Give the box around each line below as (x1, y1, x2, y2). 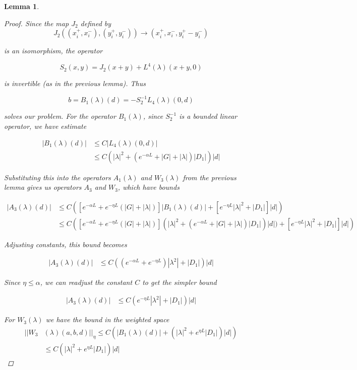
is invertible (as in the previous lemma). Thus (4, 78, 146, 89)
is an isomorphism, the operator (4, 45, 103, 56)
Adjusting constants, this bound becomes (4, 239, 127, 249)
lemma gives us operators (4, 182, 82, 192)
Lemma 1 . (4, 1, 39, 11)
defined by (80, 18, 111, 28)
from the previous (183, 172, 236, 182)
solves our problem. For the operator (4, 111, 116, 121)
